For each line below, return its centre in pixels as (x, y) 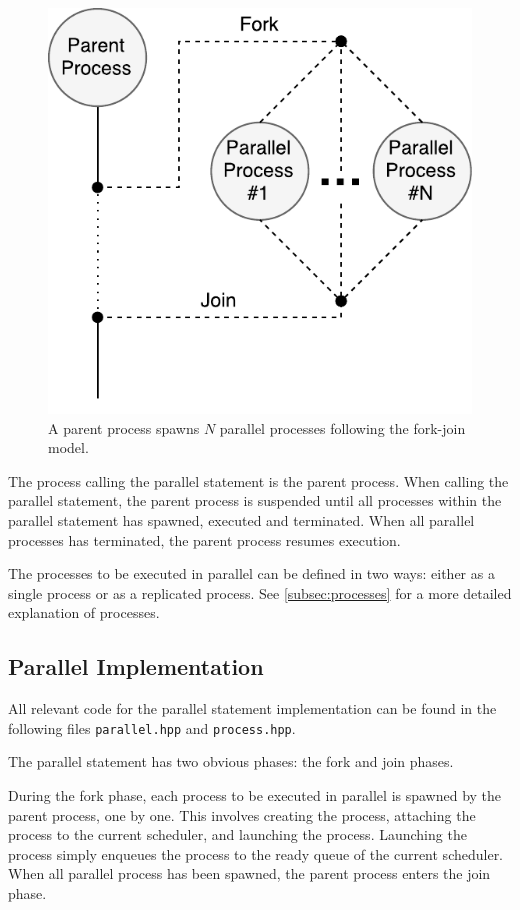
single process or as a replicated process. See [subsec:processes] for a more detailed (260, 592)
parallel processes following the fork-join (342, 427)
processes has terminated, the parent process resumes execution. (204, 539)
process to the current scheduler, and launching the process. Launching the (237, 834)
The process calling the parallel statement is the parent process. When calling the (258, 480)
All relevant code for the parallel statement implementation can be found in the (252, 708)
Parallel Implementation (136, 666)
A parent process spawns (124, 427)
